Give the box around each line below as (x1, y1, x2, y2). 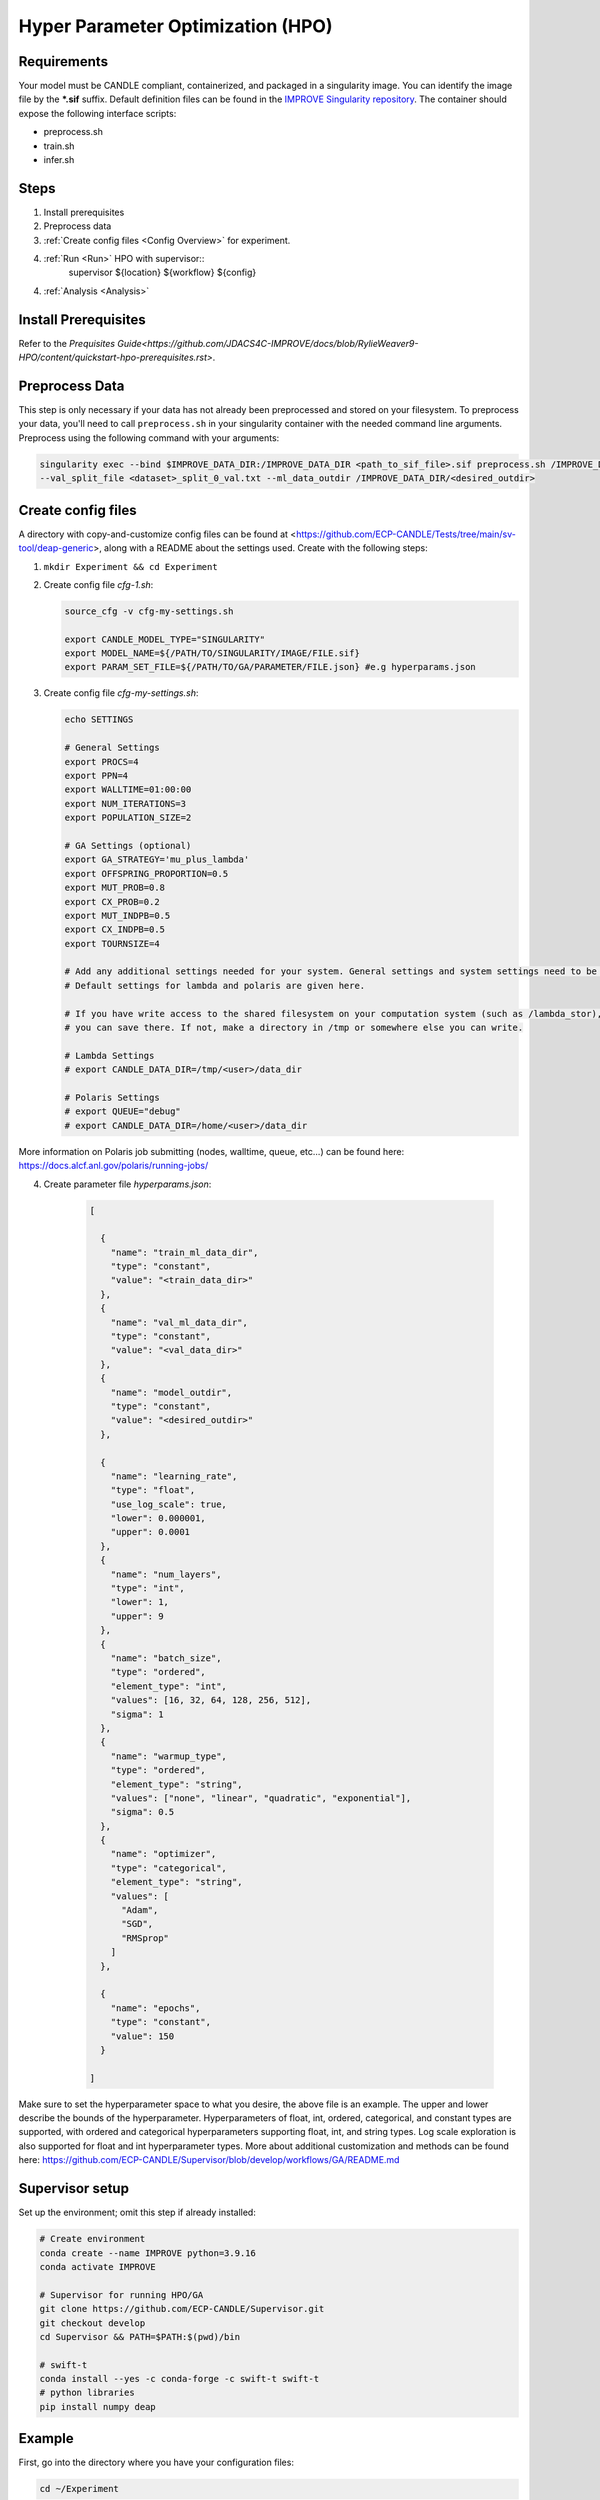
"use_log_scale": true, (110, 1498, 227, 1510)
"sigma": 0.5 (110, 1806, 175, 1818)
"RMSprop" (121, 1932, 170, 1944)
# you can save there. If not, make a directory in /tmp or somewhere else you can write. (64, 1022, 524, 1034)
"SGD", (121, 1918, 154, 1930)
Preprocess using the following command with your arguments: (18, 431, 280, 444)
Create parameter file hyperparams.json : (43, 1178, 212, 1190)
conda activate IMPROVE (39, 2261, 157, 2272)
